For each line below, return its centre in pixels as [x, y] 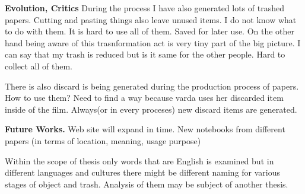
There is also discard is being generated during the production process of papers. [152, 86]
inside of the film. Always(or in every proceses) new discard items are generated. [151, 109]
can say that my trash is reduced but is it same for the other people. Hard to [145, 54]
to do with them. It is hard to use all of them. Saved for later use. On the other [150, 31]
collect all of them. [39, 66]
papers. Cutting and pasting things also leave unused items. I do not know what [151, 19]
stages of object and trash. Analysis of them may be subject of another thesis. [147, 184]
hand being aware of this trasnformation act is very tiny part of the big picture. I [153, 42]
